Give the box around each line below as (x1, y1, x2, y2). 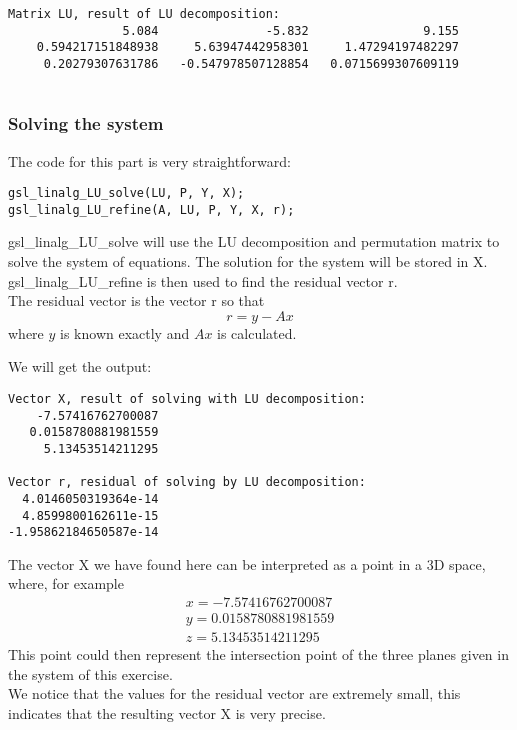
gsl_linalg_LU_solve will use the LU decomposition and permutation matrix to (8, 231, 500, 252)
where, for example (8, 573, 124, 594)
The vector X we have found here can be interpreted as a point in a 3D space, (8, 553, 486, 574)
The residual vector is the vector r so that (8, 290, 265, 311)
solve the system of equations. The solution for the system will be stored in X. (8, 251, 488, 271)
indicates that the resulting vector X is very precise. (8, 702, 326, 723)
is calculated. (217, 322, 297, 343)
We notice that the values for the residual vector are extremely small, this (8, 683, 461, 704)
